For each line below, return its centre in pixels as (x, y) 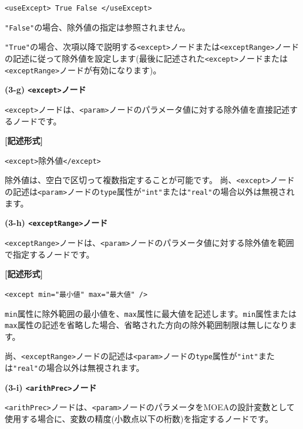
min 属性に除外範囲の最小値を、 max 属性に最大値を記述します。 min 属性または (151, 313)
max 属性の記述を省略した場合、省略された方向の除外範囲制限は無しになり (147, 325)
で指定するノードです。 (50, 254)
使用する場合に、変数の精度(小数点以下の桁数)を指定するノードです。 (139, 419)
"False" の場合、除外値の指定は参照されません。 (97, 27)
